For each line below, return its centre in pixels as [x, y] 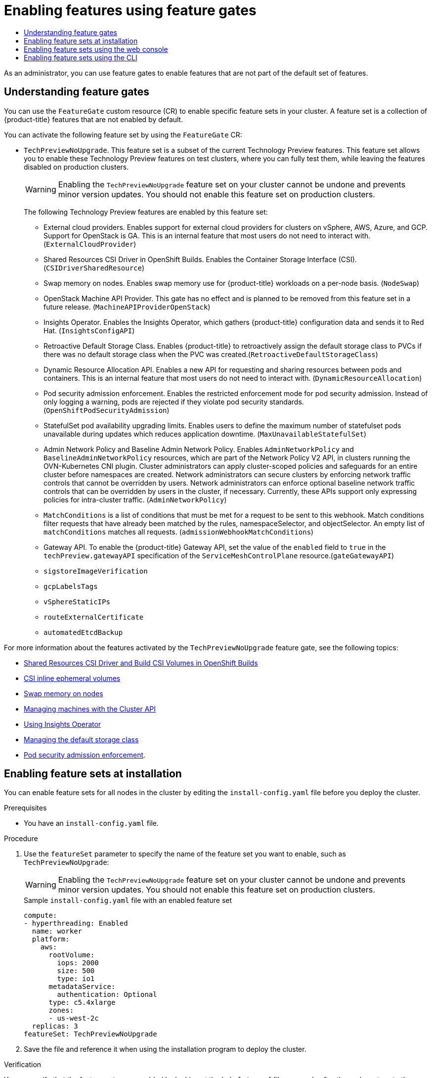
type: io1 [76, 979]
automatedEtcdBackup [83, 632]
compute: [41, 916]
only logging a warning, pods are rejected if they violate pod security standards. [174, 402]
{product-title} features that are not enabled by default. [94, 119]
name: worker [57, 931]
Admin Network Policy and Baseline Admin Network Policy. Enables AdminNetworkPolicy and [199, 449]
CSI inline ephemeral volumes [72, 678]
